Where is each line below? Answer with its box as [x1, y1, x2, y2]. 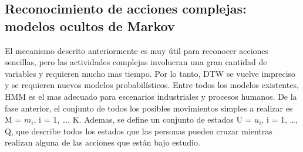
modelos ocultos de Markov [5, 16, 175, 35]
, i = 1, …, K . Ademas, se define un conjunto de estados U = [33, 113, 252, 126]
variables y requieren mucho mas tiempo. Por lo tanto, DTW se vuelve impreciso [5, 67, 296, 79]
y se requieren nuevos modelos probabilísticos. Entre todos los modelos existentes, [5, 79, 299, 91]
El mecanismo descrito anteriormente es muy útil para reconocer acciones [5, 44, 269, 56]
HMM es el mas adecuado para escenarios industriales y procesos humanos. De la [5, 90, 297, 102]
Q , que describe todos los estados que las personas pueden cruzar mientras [5, 124, 272, 137]
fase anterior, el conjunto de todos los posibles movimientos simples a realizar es [5, 102, 293, 114]
